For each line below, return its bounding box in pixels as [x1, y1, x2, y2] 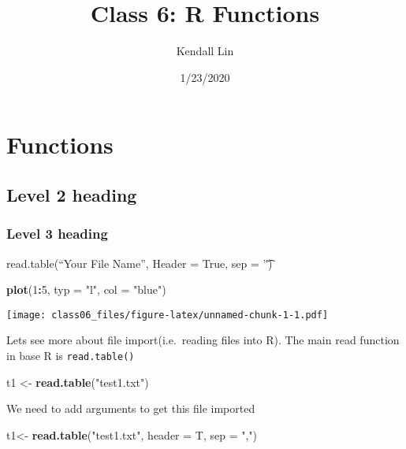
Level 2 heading [6, 182, 137, 206]
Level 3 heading [6, 224, 108, 243]
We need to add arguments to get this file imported [6, 400, 255, 417]
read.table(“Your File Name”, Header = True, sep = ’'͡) [6, 254, 273, 271]
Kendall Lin [176, 43, 234, 59]
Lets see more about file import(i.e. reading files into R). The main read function [6, 332, 400, 348]
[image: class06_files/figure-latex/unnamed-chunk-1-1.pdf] [6, 309, 329, 321]
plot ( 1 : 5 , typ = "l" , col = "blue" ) [6, 281, 166, 298]
